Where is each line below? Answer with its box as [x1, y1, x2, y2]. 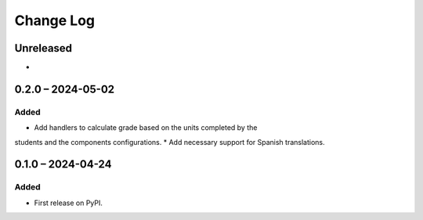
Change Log [14, 12, 96, 29]
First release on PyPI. [34, 198, 103, 207]
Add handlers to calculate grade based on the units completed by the [34, 123, 258, 132]
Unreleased [14, 41, 73, 55]
